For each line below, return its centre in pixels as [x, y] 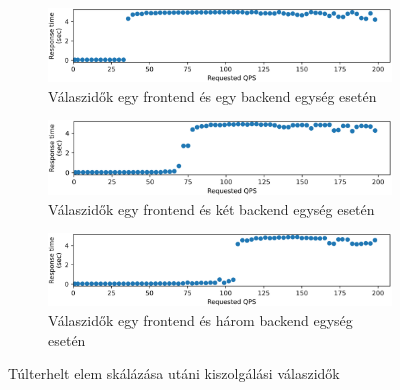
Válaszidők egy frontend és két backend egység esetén [211, 208]
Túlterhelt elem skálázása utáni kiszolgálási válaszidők [174, 373]
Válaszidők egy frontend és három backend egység [200, 320]
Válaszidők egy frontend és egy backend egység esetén [212, 95]
